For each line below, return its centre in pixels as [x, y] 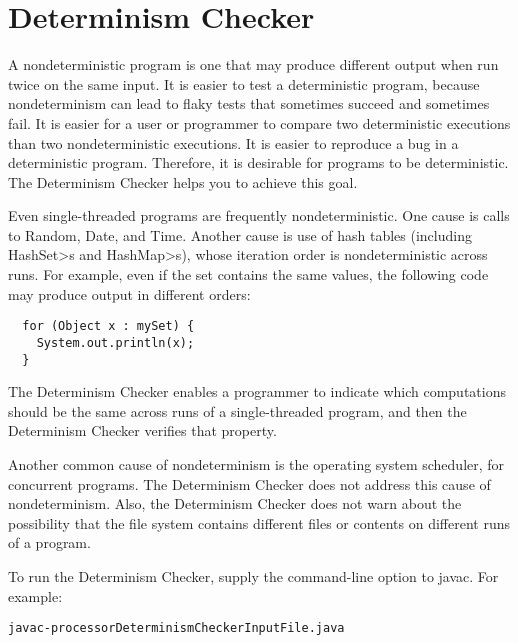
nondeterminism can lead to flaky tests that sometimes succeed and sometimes [249, 103]
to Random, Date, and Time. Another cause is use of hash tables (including [240, 234]
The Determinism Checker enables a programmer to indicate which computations [257, 391]
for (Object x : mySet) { [108, 326]
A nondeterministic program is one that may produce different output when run [253, 64]
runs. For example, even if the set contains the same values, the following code [248, 274]
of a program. [49, 542]
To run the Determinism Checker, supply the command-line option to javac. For [253, 575]
